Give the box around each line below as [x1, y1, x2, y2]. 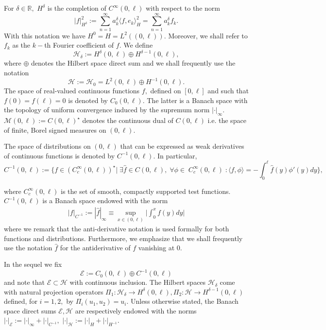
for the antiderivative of [60, 243, 131, 253]
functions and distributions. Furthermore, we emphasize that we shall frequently [4, 233, 243, 243]
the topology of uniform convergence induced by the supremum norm [4, 104, 210, 115]
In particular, [157, 150, 197, 160]
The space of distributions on [4, 141, 91, 151]
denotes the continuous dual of [82, 115, 173, 125]
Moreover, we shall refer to [168, 30, 248, 40]
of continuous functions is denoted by [4, 150, 115, 160]
